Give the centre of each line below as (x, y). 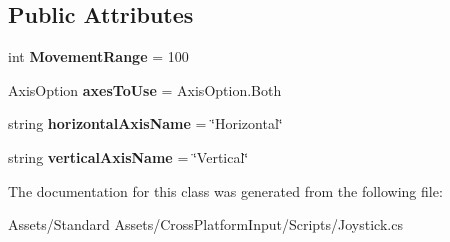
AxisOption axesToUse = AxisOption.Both (145, 89)
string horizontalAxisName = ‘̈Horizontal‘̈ (145, 123)
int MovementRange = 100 (98, 56)
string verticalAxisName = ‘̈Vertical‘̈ (128, 156)
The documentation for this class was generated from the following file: (225, 190)
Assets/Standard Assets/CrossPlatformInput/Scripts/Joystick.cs (205, 224)
